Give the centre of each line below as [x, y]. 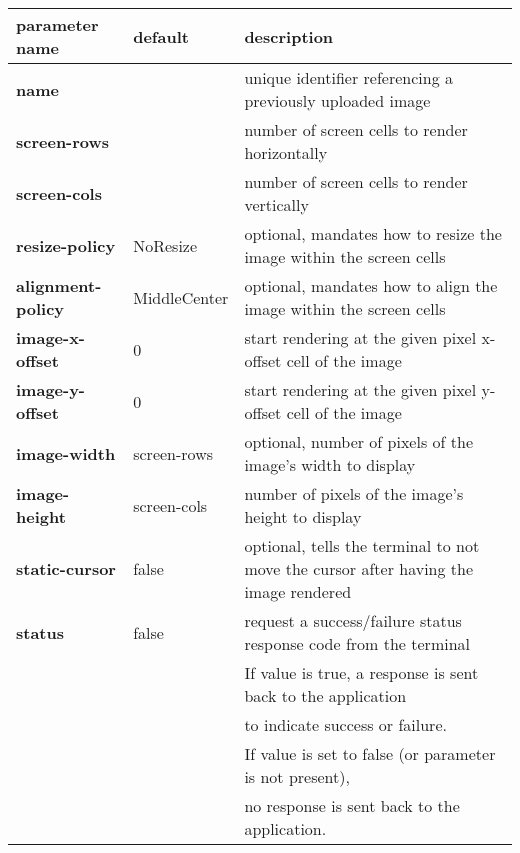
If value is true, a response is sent [361, 672]
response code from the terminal [357, 643]
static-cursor [66, 568]
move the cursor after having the [359, 568]
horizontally [286, 152]
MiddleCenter [181, 297]
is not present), [297, 776]
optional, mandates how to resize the [373, 233]
